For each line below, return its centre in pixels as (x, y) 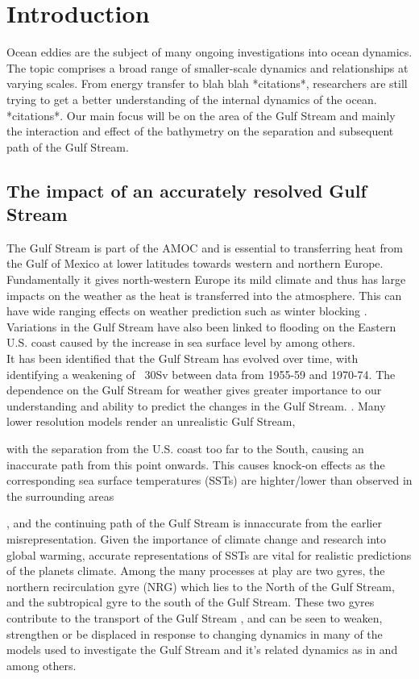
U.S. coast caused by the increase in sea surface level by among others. (181, 342)
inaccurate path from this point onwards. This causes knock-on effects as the (196, 464)
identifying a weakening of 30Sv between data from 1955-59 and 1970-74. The (201, 374)
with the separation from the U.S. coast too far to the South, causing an (185, 448)
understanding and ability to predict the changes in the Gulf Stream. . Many (196, 405)
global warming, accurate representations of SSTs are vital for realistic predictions (209, 554)
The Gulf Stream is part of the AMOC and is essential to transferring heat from (205, 247)
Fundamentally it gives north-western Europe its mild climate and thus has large (206, 279)
